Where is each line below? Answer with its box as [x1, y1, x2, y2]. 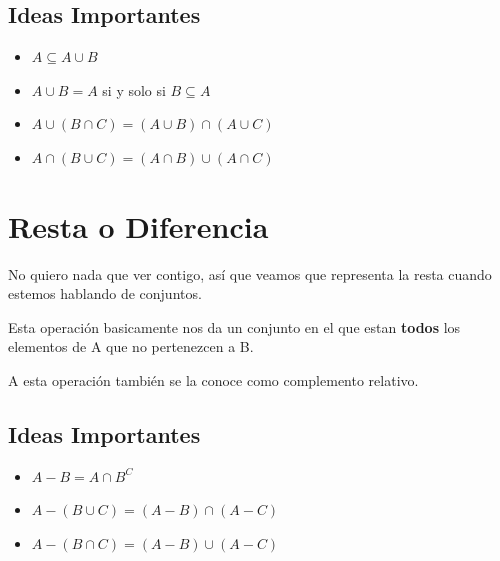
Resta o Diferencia [8, 205, 269, 246]
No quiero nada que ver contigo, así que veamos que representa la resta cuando [8, 263, 492, 284]
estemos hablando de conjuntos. [8, 283, 202, 304]
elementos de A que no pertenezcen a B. [8, 336, 254, 357]
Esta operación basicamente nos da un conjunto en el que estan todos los [8, 316, 461, 337]
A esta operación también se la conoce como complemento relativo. [8, 370, 419, 391]
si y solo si [102, 79, 166, 100]
